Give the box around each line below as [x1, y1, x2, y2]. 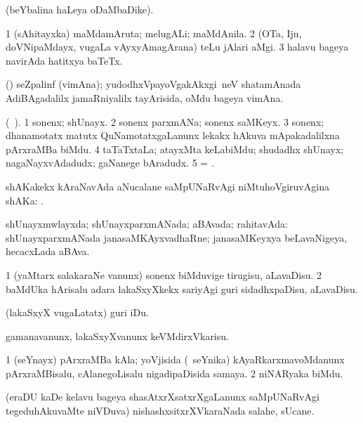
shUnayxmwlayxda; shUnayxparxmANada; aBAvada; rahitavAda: [6, 216, 288, 231]
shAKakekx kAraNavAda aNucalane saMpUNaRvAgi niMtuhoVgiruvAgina [6, 178, 329, 193]
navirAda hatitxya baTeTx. [6, 53, 123, 67]
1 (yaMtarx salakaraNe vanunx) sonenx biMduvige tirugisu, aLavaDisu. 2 [6, 267, 322, 282]
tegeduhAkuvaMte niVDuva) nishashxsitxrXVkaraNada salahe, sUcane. [6, 403, 315, 418]
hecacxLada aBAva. [6, 244, 90, 259]
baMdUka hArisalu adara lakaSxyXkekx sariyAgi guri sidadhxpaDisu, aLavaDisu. [6, 281, 358, 296]
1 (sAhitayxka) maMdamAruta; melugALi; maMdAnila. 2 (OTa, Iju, [6, 25, 302, 40]
